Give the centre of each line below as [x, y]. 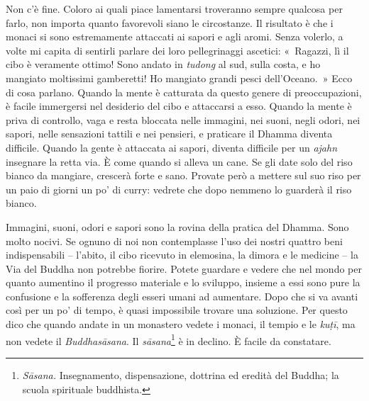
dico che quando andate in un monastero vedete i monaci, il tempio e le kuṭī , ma [181, 324]
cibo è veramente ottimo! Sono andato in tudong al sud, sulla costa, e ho [163, 64]
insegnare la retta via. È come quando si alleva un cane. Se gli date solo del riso [179, 161]
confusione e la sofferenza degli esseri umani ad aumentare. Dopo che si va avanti [182, 296]
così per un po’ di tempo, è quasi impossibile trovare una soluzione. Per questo [177, 310]
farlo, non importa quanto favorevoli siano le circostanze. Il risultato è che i [170, 22]
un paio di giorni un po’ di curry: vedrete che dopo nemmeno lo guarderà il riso [179, 189]
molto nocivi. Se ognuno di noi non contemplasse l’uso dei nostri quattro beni [174, 241]
